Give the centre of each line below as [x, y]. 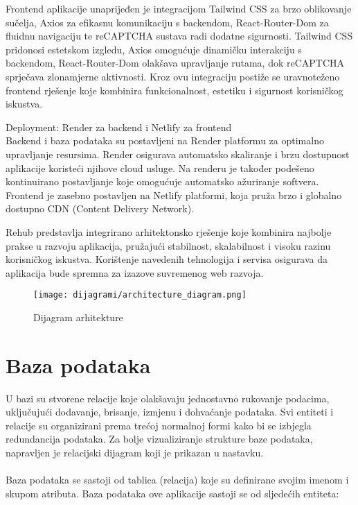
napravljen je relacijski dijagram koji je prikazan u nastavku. [135, 453]
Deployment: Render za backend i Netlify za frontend [119, 127]
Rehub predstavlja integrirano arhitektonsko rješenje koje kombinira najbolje [169, 231]
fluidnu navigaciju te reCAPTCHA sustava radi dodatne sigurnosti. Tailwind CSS [179, 36]
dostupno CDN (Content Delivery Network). [100, 208]
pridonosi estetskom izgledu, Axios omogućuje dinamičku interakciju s [154, 49]
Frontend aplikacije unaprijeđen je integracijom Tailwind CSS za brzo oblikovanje [179, 8]
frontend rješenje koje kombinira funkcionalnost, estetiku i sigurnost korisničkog [174, 90]
